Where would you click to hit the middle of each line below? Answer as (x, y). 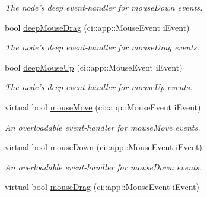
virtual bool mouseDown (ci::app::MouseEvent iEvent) (103, 147)
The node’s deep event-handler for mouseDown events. (104, 7)
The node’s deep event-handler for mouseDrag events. (102, 47)
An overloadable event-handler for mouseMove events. (103, 127)
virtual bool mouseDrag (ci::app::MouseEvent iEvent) (102, 187)
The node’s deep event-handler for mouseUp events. (98, 87)
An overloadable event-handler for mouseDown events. (103, 166)
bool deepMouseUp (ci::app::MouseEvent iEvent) (94, 67)
